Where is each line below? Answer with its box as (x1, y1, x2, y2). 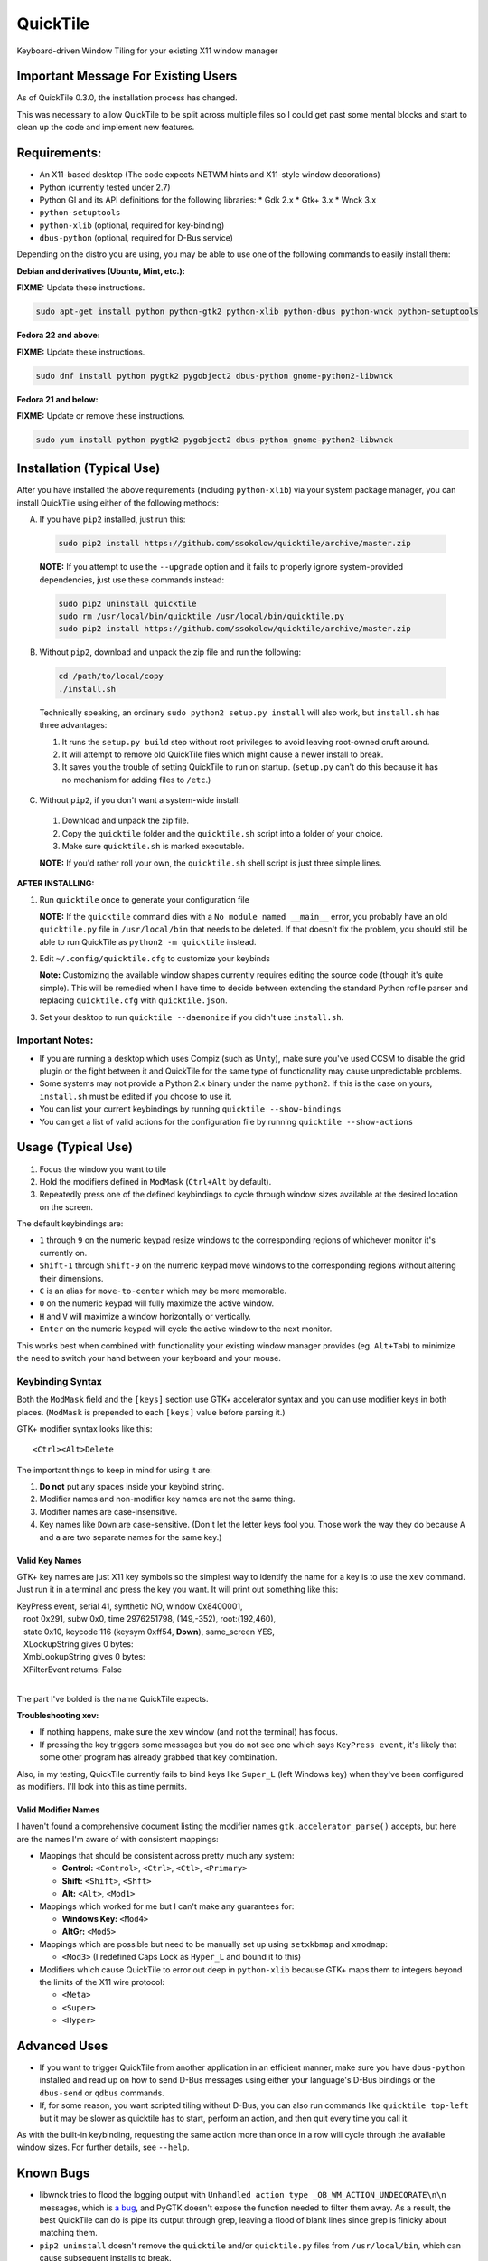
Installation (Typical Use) (16, 461, 161, 477)
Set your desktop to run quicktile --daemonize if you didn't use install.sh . (39, 1011, 344, 1022)
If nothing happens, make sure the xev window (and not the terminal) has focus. (39, 1726, 339, 1737)
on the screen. (39, 1201, 94, 1212)
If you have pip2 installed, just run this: (39, 514, 186, 525)
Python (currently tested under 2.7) (39, 182, 171, 193)
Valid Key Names (16, 1555, 82, 1566)
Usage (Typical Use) (16, 1140, 133, 1155)
